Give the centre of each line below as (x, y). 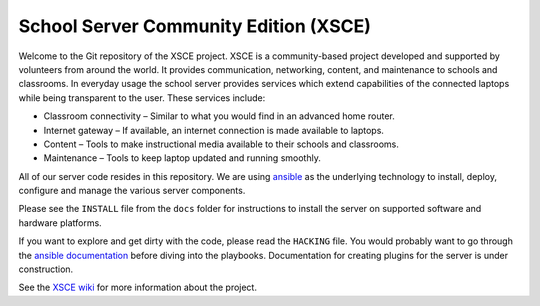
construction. (46, 269)
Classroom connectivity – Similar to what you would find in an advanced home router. (219, 116)
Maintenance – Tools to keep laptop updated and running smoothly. (182, 158)
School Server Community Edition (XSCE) (195, 26)
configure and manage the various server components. (132, 191)
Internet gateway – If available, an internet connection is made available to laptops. (214, 130)
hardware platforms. (60, 222)
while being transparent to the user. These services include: (142, 97)
